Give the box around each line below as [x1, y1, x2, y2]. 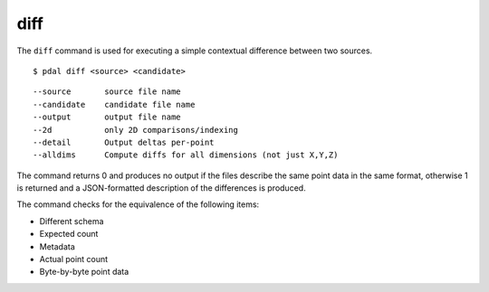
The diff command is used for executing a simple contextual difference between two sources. [16, 45, 373, 56]
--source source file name [33, 87, 181, 97]
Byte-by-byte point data [39, 267, 129, 278]
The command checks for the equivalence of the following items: [16, 199, 260, 210]
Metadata [39, 240, 76, 252]
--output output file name [33, 112, 181, 122]
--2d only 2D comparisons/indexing [33, 125, 239, 135]
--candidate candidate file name [33, 99, 196, 109]
